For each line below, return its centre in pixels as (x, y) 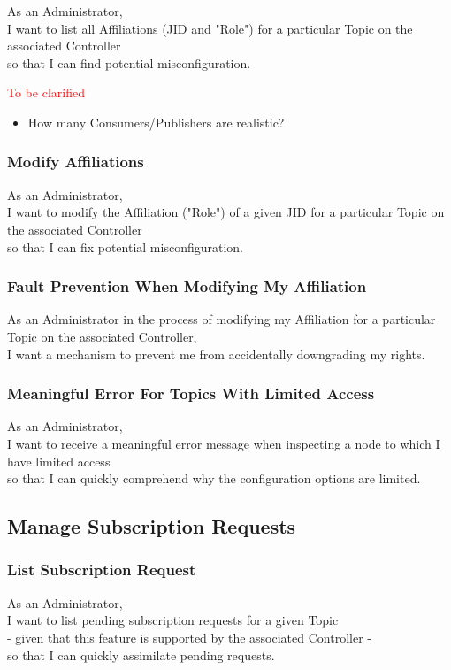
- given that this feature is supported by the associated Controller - (189, 637)
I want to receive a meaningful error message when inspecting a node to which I (224, 443)
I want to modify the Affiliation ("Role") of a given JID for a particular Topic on (226, 212)
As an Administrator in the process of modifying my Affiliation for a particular (222, 319)
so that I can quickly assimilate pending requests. (141, 655)
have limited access (59, 461)
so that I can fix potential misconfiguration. (125, 246)
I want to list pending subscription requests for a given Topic (173, 620)
